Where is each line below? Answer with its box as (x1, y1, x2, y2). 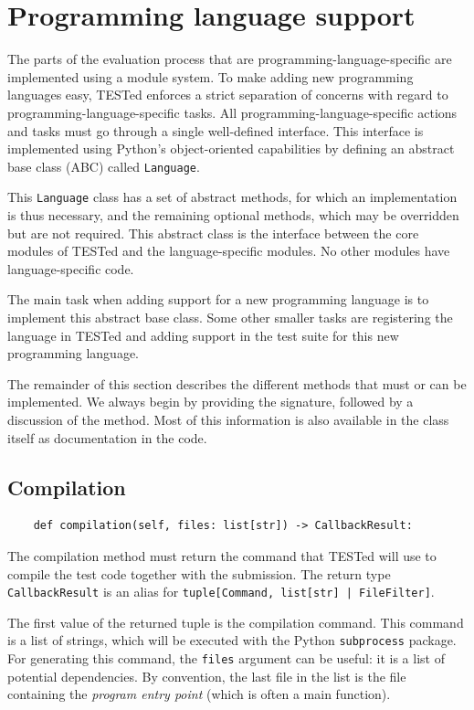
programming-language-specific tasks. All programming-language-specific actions (7, 102, 458, 122)
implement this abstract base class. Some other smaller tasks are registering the (7, 307, 453, 326)
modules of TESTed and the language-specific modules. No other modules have (7, 241, 450, 260)
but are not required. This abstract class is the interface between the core (7, 223, 419, 242)
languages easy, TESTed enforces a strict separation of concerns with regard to (7, 85, 448, 104)
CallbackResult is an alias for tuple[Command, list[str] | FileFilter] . (7, 582, 435, 601)
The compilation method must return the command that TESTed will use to (7, 546, 437, 565)
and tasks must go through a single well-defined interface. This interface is (7, 121, 424, 140)
